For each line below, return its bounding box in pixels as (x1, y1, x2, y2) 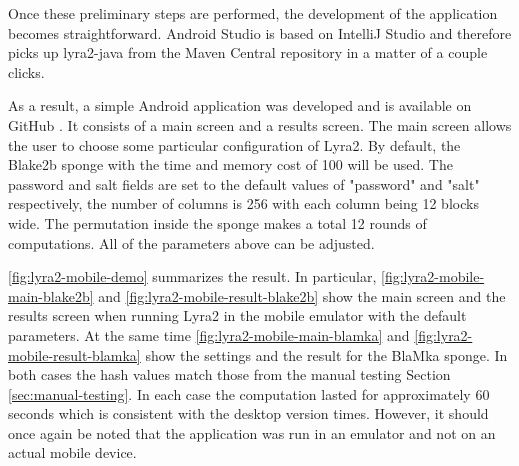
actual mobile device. (8, 442, 137, 463)
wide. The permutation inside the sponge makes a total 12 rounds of (8, 212, 427, 233)
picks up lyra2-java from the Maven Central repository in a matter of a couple (8, 42, 488, 63)
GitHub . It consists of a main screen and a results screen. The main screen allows (8, 114, 512, 135)
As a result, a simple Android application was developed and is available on (8, 95, 472, 116)
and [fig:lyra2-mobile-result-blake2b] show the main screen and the (98, 285, 506, 306)
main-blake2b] (8, 285, 94, 306)
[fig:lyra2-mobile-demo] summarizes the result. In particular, (8, 266, 377, 287)
